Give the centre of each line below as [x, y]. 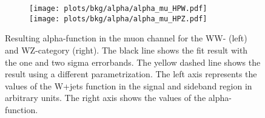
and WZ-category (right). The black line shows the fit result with [126, 50]
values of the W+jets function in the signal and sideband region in [129, 85]
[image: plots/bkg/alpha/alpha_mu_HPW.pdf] [118, 9]
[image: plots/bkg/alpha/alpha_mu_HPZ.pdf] [118, 19]
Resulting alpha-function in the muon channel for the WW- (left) [126, 38]
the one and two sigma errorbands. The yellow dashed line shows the [133, 62]
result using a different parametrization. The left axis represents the [131, 74]
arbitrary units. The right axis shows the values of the [106, 98]
